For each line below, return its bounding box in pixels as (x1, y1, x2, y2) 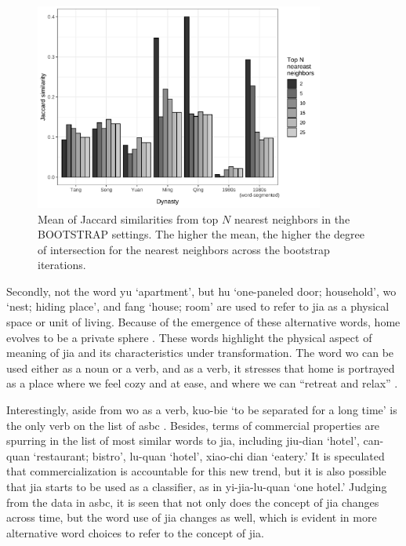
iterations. (38, 257, 86, 273)
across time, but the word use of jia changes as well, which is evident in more (6, 509, 377, 526)
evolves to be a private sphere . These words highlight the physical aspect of (6, 329, 372, 345)
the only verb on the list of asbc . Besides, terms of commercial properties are (6, 417, 380, 433)
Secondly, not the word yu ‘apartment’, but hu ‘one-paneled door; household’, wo (6, 282, 397, 299)
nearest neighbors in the (234, 210, 350, 227)
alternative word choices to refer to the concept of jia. (6, 524, 264, 541)
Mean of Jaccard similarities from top (38, 210, 219, 227)
